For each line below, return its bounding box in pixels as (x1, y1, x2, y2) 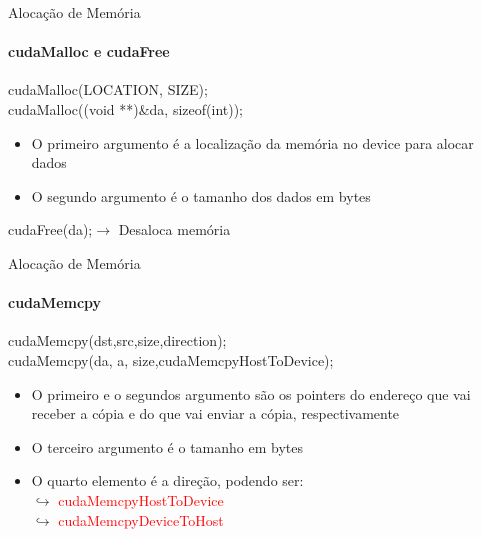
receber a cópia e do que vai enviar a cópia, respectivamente (31, 403, 400, 424)
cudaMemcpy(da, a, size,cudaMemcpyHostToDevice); (8, 349, 334, 370)
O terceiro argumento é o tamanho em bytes (31, 436, 304, 457)
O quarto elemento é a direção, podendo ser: (31, 470, 304, 491)
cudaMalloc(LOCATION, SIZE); (8, 79, 208, 100)
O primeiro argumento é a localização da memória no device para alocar (31, 132, 474, 153)
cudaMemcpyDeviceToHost (58, 509, 224, 530)
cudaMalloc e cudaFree (8, 41, 170, 62)
